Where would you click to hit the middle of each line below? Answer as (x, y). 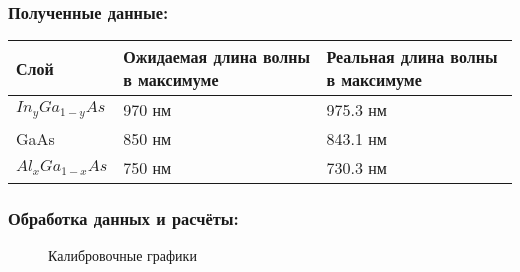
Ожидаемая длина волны (217, 57)
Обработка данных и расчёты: (123, 218)
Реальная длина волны (412, 57)
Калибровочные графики (122, 255)
